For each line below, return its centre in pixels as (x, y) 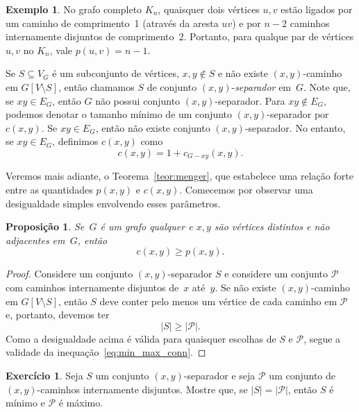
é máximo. (81, 403)
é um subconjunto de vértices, (116, 73)
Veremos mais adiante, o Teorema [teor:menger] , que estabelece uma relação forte (179, 176)
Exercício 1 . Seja (44, 375)
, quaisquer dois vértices (209, 9)
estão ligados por (317, 9)
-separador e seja (219, 375)
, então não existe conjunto (153, 127)
